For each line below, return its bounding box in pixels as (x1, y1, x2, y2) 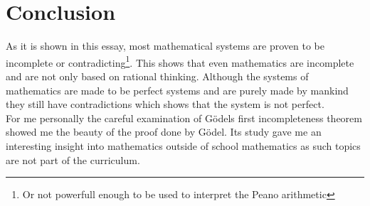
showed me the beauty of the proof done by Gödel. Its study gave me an (6, 124, 322, 139)
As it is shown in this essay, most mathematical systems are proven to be (6, 38, 324, 53)
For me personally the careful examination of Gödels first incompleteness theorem (6, 110, 362, 125)
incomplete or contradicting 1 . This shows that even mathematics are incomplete (6, 53, 354, 70)
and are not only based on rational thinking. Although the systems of (6, 68, 309, 83)
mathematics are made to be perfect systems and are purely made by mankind (6, 82, 349, 97)
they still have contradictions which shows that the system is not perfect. (6, 97, 324, 112)
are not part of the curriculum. (6, 152, 140, 167)
